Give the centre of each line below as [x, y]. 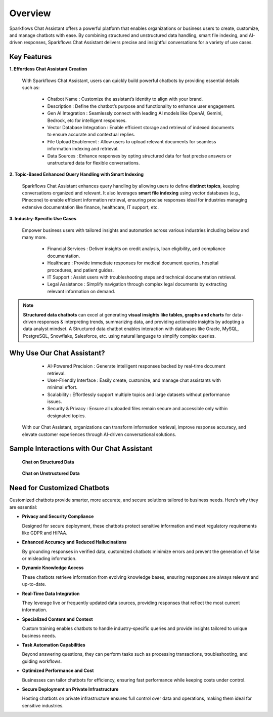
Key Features [31, 57]
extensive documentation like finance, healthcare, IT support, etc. [90, 207]
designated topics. [66, 416]
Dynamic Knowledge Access [53, 568]
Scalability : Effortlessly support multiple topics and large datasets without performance [139, 394]
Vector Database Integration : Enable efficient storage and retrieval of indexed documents [141, 127]
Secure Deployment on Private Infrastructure [70, 689]
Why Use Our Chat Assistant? [57, 353]
